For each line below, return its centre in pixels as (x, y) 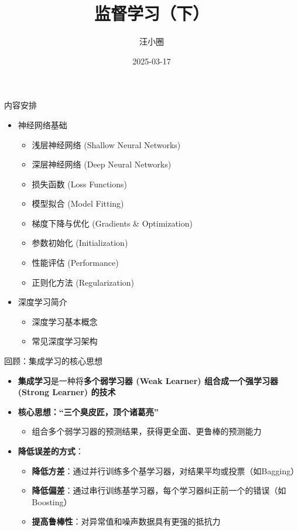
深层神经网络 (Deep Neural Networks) (102, 164)
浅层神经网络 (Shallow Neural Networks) (106, 144)
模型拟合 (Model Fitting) (78, 203)
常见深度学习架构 (65, 341)
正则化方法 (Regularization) (83, 282)
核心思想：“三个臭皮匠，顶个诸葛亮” (88, 411)
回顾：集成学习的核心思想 (53, 361)
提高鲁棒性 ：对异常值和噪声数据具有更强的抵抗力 (126, 521)
